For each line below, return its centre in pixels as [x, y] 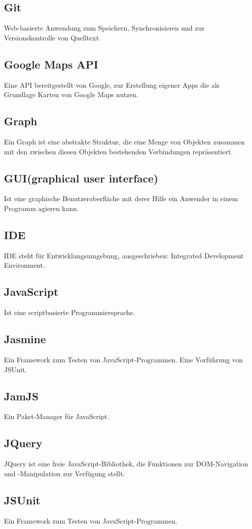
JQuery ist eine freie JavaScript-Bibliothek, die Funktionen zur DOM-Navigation [126, 464]
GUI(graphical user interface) [81, 178]
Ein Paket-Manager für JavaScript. [57, 416]
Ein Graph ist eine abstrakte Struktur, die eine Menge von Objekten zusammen [125, 141]
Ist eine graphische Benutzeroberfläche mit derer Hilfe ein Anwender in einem [121, 198]
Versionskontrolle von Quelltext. [53, 37]
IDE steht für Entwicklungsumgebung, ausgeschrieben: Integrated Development [124, 255]
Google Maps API [51, 64]
